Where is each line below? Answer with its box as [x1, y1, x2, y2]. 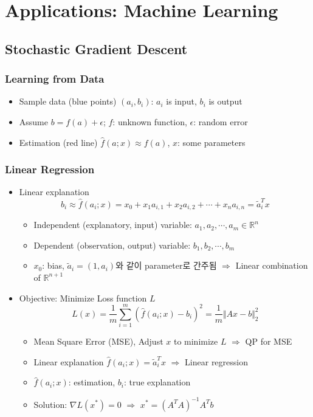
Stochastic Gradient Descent [5, 39, 188, 58]
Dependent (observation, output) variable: [33, 238, 191, 251]
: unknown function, [112, 115, 187, 128]
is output [208, 95, 242, 108]
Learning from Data [5, 71, 105, 86]
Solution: [33, 398, 67, 410]
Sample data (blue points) [19, 95, 117, 108]
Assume [19, 115, 48, 128]
